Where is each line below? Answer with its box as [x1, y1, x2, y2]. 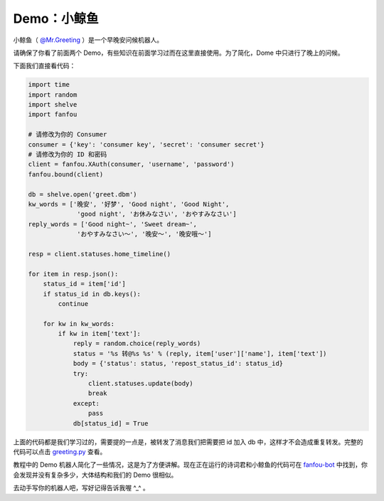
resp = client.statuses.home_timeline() [28, 250, 171, 258]
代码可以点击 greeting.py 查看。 [13, 447, 107, 455]
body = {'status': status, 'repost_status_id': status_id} [73, 359, 284, 368]
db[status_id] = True [73, 419, 149, 427]
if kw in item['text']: [58, 329, 142, 338]
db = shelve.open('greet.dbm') [28, 190, 138, 199]
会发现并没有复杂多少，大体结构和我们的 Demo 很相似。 [13, 470, 178, 479]
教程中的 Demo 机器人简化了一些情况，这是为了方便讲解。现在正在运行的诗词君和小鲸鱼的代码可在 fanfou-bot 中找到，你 [13, 460, 368, 469]
